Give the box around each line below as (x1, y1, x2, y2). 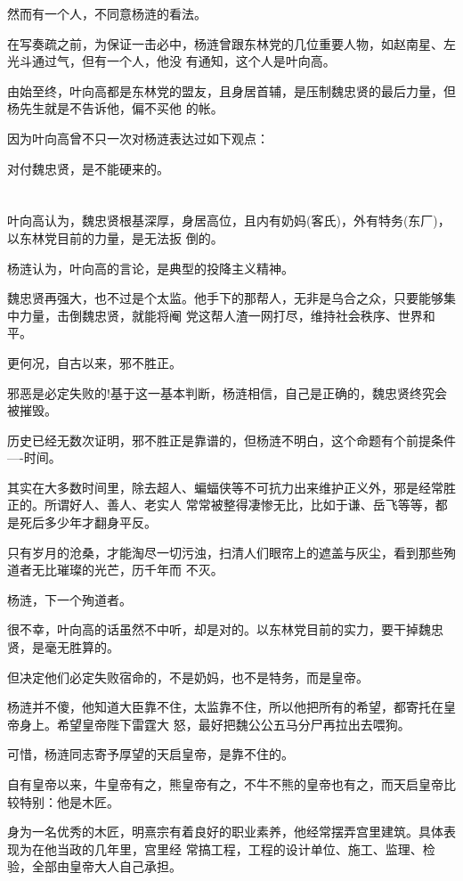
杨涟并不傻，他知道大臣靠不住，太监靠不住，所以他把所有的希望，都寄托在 (7, 697, 443, 716)
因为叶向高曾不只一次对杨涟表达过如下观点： (7, 128, 269, 147)
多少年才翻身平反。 (44, 513, 157, 532)
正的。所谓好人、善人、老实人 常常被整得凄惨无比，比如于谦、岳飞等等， (7, 495, 435, 514)
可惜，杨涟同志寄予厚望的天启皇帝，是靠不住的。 (7, 745, 294, 763)
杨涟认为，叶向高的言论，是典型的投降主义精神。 (7, 258, 294, 277)
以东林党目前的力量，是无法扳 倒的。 (7, 228, 223, 247)
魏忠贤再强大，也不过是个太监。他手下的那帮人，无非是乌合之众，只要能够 (7, 289, 443, 307)
